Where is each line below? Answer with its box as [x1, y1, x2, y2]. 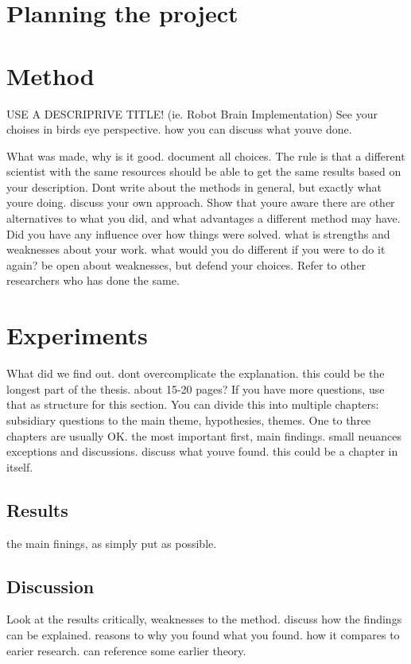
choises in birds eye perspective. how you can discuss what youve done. [6, 121, 352, 138]
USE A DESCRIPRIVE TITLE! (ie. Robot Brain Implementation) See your [6, 105, 378, 122]
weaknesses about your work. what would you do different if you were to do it [6, 241, 386, 258]
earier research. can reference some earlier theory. [6, 642, 246, 658]
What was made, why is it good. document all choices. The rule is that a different [6, 147, 405, 164]
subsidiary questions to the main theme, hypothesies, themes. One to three [6, 411, 371, 428]
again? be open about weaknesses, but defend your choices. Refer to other [6, 256, 366, 273]
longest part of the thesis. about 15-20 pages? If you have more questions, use [6, 380, 385, 397]
